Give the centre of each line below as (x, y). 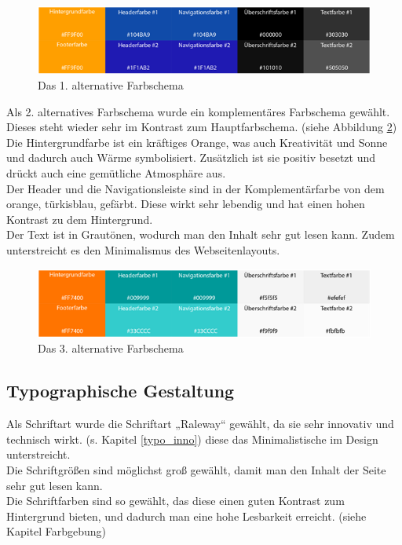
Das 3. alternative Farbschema (111, 348)
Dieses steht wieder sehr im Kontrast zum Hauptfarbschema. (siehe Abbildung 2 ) (202, 127)
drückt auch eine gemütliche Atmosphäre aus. (116, 173)
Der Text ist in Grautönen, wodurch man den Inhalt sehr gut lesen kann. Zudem (201, 234)
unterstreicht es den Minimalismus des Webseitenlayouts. (143, 250)
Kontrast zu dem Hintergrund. (80, 219)
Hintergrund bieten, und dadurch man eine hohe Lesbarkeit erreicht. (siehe (186, 516)
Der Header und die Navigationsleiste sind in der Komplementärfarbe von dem (196, 188)
